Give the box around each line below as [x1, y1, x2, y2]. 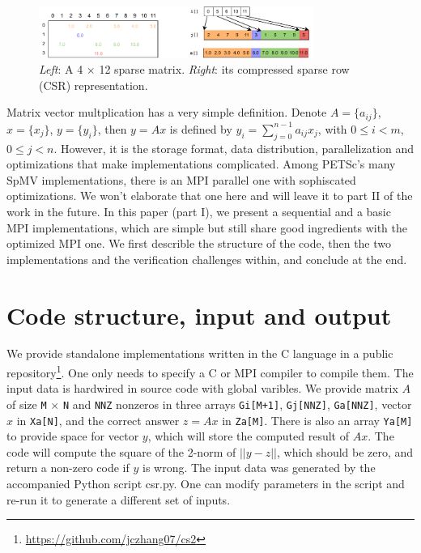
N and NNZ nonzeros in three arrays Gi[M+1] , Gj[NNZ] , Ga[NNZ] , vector [62, 395, 412, 412]
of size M [6, 395, 47, 412]
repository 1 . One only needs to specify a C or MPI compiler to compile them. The [6, 362, 414, 381]
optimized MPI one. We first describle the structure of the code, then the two [6, 235, 392, 252]
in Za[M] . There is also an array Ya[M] [222, 411, 413, 428]
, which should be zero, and [277, 443, 414, 460]
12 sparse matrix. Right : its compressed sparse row [99, 61, 350, 78]
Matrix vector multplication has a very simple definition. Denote [6, 104, 327, 121]
